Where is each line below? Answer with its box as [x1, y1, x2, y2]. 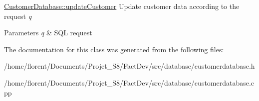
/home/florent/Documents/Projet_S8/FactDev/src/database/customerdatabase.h [4, 61, 255, 71]
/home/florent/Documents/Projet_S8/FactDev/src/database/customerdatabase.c [4, 77, 255, 88]
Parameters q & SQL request [4, 27, 92, 38]
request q [4, 10, 32, 21]
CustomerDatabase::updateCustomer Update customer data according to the [4, 1, 240, 11]
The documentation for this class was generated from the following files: [4, 44, 224, 54]
